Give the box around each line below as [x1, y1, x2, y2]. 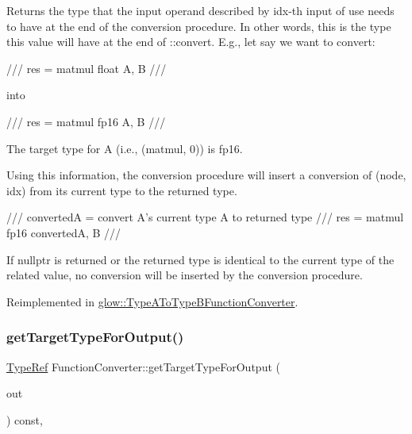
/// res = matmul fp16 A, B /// [6, 113, 166, 129]
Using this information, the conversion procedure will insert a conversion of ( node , [6, 167, 406, 183]
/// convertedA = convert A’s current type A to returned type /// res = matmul [6, 209, 404, 225]
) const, [6, 411, 43, 428]
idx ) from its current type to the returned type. [6, 182, 237, 198]
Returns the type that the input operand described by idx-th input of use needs [6, 2, 395, 18]
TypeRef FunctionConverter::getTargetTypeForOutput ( [6, 358, 280, 374]
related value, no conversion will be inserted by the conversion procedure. [6, 267, 363, 283]
